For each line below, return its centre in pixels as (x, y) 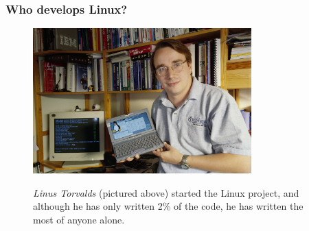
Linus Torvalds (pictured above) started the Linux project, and (166, 192)
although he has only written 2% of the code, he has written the (168, 206)
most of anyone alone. (79, 219)
